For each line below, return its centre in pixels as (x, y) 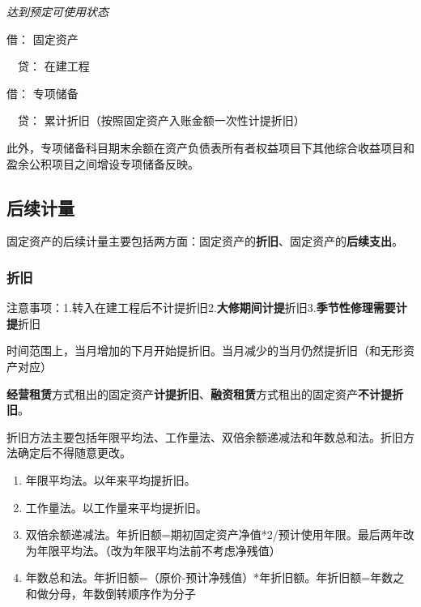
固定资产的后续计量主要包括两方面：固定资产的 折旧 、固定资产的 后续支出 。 (205, 241)
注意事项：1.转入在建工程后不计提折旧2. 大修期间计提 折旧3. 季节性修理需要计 (207, 308)
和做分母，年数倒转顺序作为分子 (111, 593)
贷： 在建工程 (53, 66)
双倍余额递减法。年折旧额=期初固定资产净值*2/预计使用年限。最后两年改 (220, 534)
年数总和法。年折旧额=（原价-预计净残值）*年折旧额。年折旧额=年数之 (215, 577)
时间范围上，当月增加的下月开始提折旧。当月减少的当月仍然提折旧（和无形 (205, 351)
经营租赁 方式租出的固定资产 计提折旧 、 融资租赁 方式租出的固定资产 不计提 (199, 393)
